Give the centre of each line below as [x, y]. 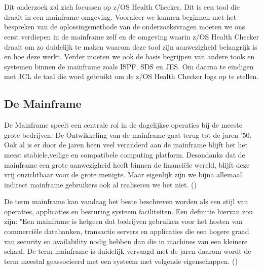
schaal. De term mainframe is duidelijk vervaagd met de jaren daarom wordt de [128, 251]
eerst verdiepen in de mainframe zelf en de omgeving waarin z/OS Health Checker [132, 36]
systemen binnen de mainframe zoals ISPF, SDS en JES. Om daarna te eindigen [129, 66]
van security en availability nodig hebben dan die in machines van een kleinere [126, 241]
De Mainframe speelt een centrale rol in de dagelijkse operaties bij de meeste [123, 125]
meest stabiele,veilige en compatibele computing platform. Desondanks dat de [125, 154]
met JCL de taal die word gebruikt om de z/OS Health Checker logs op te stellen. [131, 76]
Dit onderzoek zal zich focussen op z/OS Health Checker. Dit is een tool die [122, 7]
